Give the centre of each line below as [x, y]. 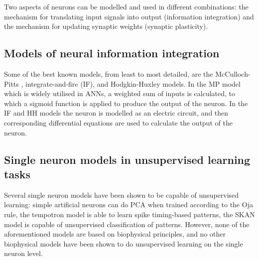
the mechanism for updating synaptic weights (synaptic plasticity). [106, 26]
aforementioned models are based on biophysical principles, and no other [115, 234]
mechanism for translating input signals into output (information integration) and [129, 16]
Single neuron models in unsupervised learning [127, 159]
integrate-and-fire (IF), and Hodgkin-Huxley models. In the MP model [133, 83]
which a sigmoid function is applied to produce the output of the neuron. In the [126, 103]
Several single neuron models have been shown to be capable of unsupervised [122, 195]
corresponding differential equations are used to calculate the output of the [118, 122]
